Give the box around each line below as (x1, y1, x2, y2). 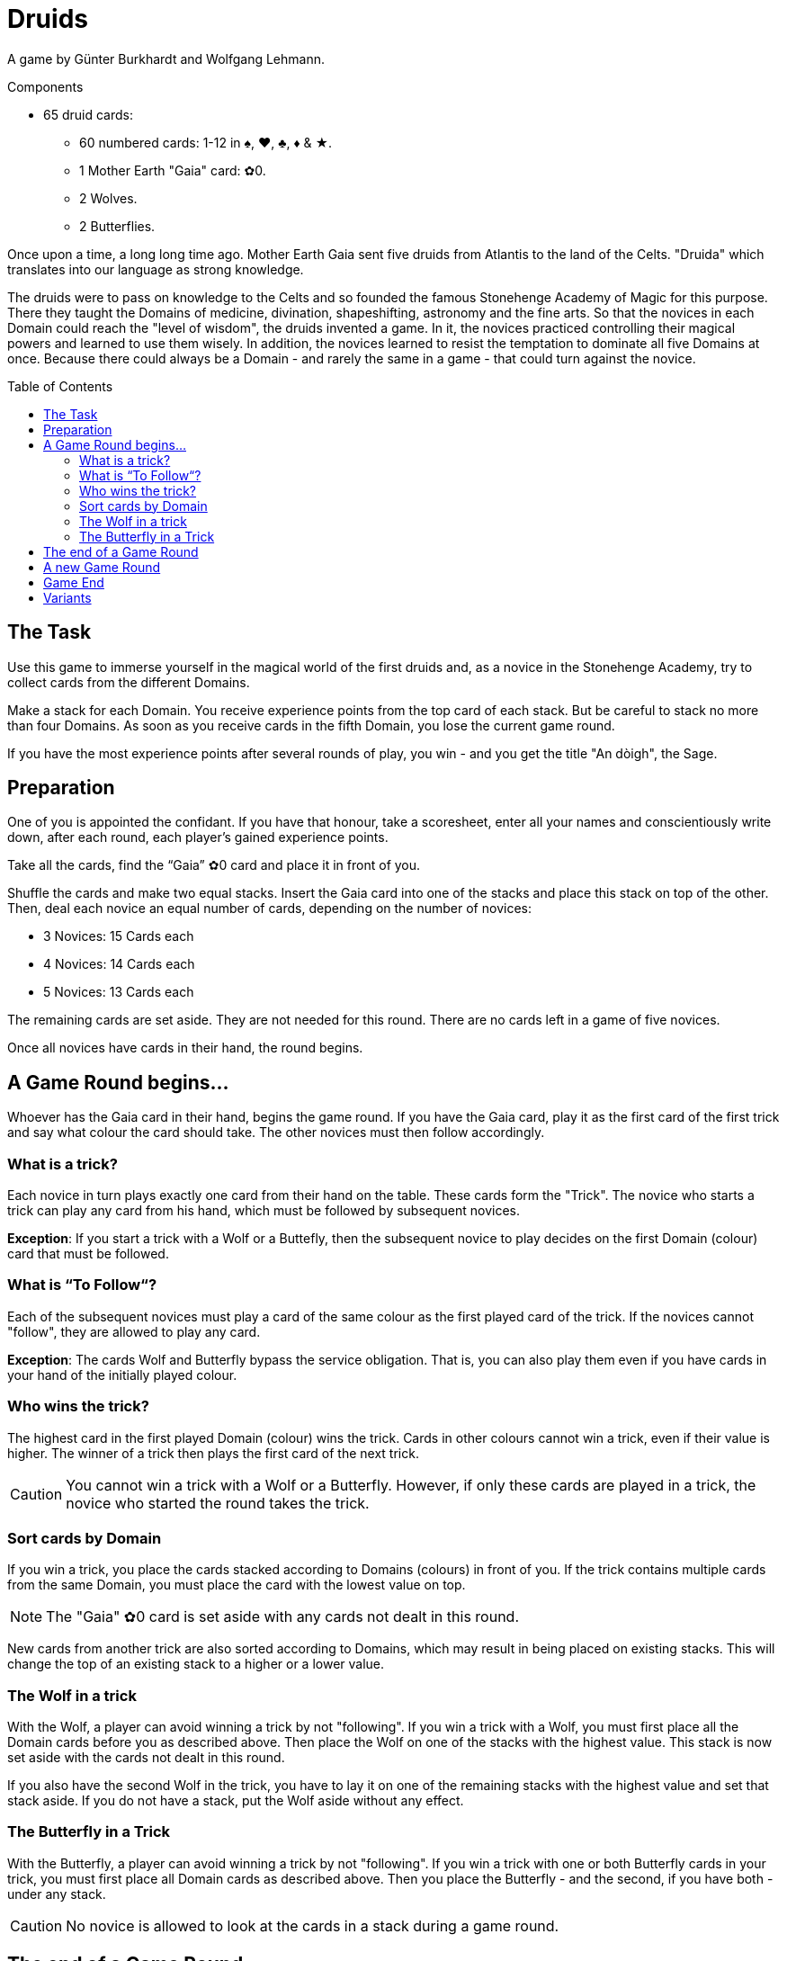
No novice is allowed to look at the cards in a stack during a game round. (66, 1916, 559, 1935)
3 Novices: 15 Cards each (43, 928, 194, 945)
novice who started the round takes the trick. (66, 1493, 370, 1512)
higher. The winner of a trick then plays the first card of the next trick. (7, 1445, 419, 1461)
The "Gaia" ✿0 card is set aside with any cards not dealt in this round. (46, 1607, 520, 1626)
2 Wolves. (79, 190, 138, 206)
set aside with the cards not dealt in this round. (7, 1750, 285, 1766)
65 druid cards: (43, 106, 133, 122)
